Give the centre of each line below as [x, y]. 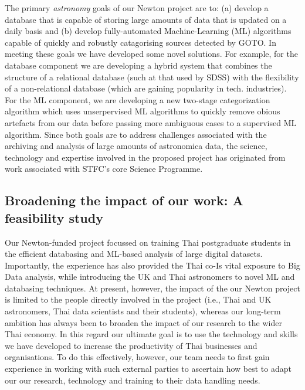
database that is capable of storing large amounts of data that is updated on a [146, 19]
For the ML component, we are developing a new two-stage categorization [138, 99]
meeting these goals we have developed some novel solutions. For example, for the [151, 54]
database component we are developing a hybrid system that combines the [138, 65]
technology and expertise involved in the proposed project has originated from [145, 157]
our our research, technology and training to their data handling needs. [133, 380]
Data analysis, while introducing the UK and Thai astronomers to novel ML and [150, 277]
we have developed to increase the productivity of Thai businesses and [131, 345]
